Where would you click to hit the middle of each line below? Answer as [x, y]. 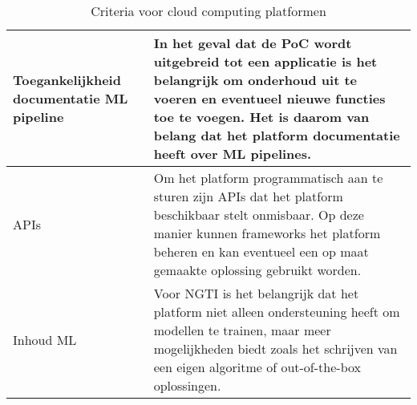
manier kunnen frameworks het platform [267, 233]
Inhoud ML [45, 339]
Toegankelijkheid [67, 80]
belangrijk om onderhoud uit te [255, 80]
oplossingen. [187, 385]
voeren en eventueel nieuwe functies [269, 98]
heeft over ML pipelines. [233, 154]
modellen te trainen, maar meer [242, 330]
